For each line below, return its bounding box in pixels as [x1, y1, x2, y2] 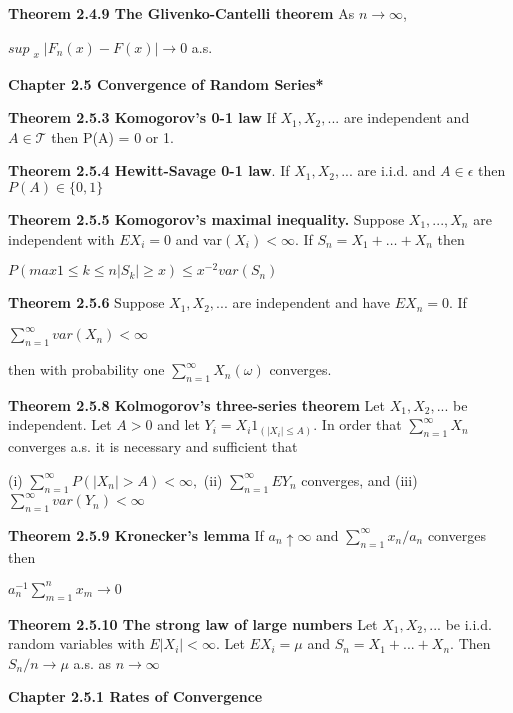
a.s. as [73, 652, 111, 673]
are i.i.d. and [357, 160, 436, 181]
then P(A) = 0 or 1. [51, 126, 174, 147]
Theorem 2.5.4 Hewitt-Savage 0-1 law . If [8, 160, 290, 181]
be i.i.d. [445, 613, 492, 634]
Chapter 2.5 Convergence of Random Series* [8, 73, 324, 94]
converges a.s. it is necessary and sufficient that [8, 436, 298, 457]
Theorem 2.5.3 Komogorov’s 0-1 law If [8, 107, 276, 128]
